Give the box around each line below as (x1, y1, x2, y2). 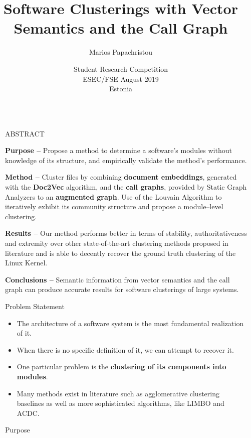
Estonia (109, 83, 133, 94)
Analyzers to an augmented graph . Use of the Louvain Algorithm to (5, 191, 222, 202)
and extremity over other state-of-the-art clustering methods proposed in (5, 238, 228, 248)
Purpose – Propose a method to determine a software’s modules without (5, 145, 232, 156)
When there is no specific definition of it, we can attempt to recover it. (17, 344, 234, 355)
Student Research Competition (73, 63, 168, 74)
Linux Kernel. (5, 257, 48, 268)
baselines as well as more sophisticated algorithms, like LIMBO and (17, 398, 224, 408)
